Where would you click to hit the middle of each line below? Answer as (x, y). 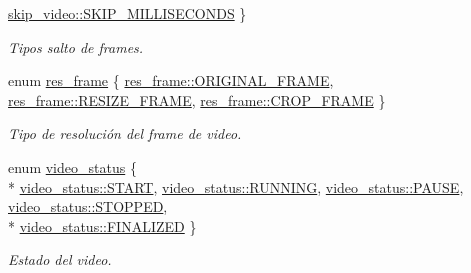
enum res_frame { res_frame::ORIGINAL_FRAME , (171, 80)
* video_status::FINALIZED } (102, 225)
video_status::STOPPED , (88, 206)
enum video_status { (72, 166)
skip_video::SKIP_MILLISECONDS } (127, 13)
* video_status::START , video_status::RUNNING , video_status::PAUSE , (236, 186)
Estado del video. (60, 259)
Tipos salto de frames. (76, 46)
